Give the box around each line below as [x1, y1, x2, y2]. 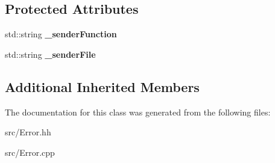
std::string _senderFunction [5, 28, 117, 40]
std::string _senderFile [5, 48, 96, 60]
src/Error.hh [5, 126, 51, 138]
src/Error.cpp [5, 146, 55, 158]
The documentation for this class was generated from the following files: [5, 105, 271, 118]
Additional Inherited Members [5, 77, 200, 96]
